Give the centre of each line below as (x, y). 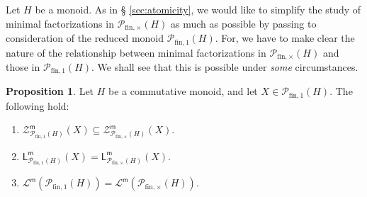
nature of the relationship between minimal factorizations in (136, 52)
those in (23, 66)
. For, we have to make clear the (285, 38)
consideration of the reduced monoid (85, 38)
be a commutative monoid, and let (183, 91)
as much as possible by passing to (244, 23)
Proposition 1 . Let (50, 91)
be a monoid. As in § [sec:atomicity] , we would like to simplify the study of (198, 9)
